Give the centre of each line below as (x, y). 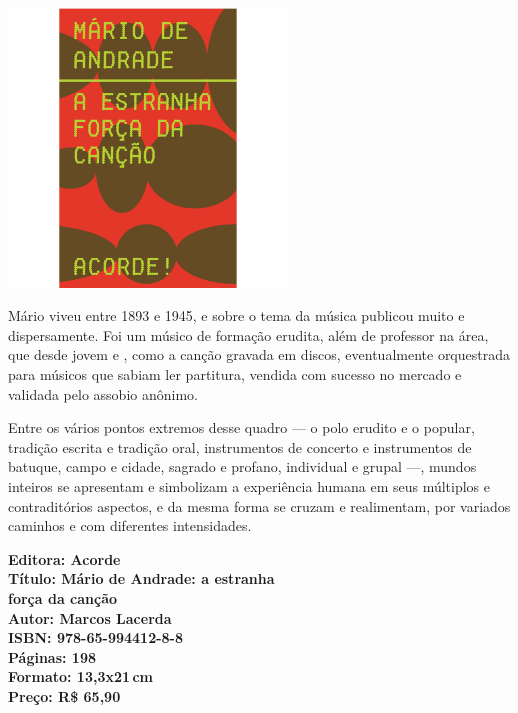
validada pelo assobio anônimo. (103, 393)
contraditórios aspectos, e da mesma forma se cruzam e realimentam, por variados (259, 505)
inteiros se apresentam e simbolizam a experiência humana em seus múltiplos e (249, 486)
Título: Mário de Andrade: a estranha (141, 578)
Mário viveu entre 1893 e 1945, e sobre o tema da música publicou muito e (236, 315)
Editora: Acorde (64, 558)
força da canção (63, 597)
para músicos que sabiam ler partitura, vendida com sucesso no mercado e (235, 374)
